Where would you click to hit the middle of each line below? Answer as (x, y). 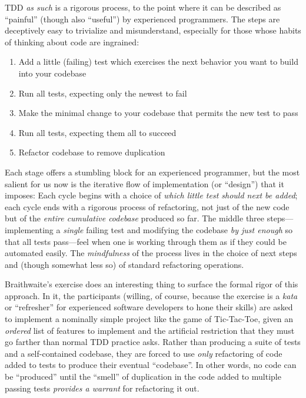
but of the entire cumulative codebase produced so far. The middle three (135, 218)
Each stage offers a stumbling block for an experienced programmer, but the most (152, 172)
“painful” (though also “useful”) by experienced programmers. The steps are (142, 19)
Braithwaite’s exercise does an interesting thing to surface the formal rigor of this (152, 284)
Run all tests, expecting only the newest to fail (103, 93)
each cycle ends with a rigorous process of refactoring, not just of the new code (147, 206)
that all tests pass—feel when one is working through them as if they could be (146, 241)
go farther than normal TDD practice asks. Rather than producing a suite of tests (153, 342)
